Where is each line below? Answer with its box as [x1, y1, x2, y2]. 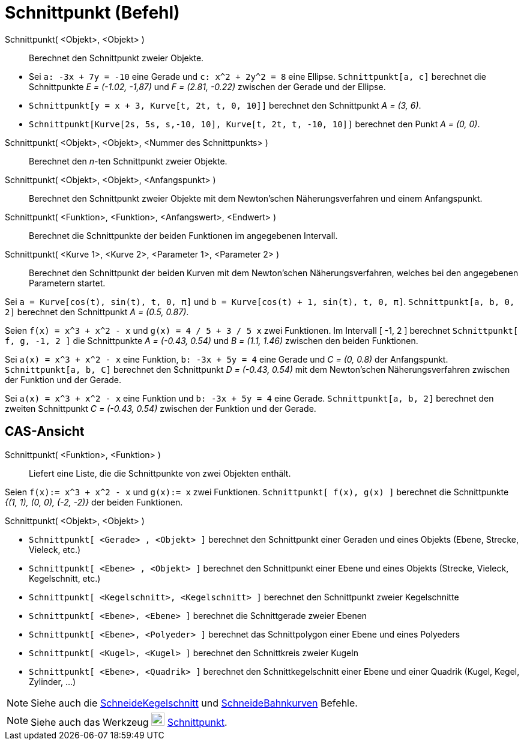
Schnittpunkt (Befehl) [5, 2, 180, 23]
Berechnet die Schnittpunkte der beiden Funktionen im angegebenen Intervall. [29, 230, 338, 241]
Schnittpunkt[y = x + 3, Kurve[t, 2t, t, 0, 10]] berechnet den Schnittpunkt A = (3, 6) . [29, 100, 421, 110]
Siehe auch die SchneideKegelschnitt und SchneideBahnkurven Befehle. [31, 696, 358, 709]
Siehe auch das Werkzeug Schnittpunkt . [31, 716, 227, 728]
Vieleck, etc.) [29, 544, 81, 555]
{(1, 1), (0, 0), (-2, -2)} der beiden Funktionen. [5, 496, 183, 507]
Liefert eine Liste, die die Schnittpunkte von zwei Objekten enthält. [29, 468, 291, 478]
